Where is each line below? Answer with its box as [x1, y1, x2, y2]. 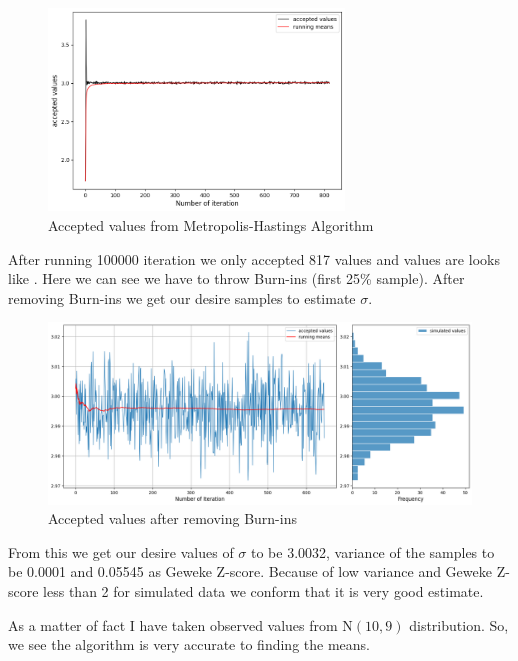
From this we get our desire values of [8, 541, 234, 562]
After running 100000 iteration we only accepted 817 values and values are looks [8, 248, 500, 269]
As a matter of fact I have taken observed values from [8, 614, 338, 635]
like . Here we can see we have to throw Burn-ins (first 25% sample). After [8, 268, 465, 289]
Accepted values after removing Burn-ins [48, 508, 297, 529]
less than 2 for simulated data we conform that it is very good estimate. [43, 580, 484, 601]
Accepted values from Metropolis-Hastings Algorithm [48, 214, 374, 235]
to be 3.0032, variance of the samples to [251, 541, 495, 562]
